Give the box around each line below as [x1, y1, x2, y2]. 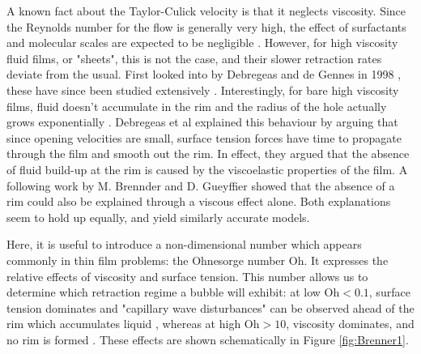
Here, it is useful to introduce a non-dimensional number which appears [6, 236, 362, 253]
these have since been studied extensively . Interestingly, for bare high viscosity [6, 81, 399, 98]
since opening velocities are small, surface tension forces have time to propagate [6, 129, 402, 146]
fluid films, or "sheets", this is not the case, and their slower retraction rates [6, 49, 382, 66]
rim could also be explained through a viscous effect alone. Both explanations [6, 193, 391, 210]
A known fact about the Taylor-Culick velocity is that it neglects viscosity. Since [6, 2, 406, 19]
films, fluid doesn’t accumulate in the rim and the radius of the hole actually [6, 97, 387, 114]
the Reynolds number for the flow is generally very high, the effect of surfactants [6, 18, 406, 35]
